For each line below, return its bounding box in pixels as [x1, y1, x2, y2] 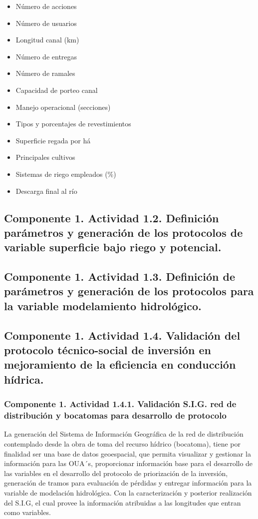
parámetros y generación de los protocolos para [4, 283, 254, 299]
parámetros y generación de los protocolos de [4, 224, 243, 240]
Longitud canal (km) [15, 34, 79, 45]
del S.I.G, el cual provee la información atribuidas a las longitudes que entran [4, 497, 241, 508]
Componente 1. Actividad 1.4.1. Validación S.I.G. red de [4, 398, 237, 410]
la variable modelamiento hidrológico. [4, 298, 202, 313]
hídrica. [4, 371, 44, 387]
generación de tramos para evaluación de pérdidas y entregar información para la [4, 478, 252, 488]
